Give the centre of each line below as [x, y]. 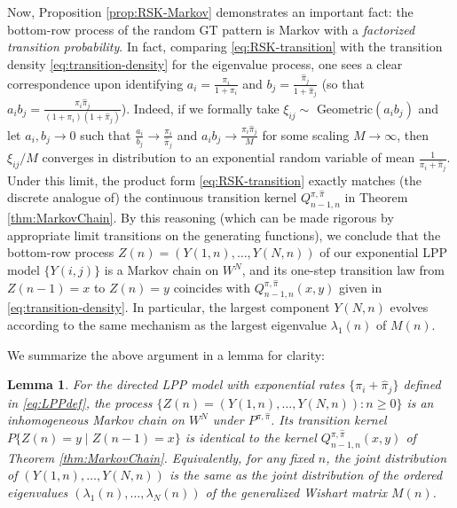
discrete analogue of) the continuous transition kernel [152, 197]
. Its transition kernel [329, 420]
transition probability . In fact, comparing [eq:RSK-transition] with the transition [225, 47]
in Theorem [376, 197]
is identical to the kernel [251, 438]
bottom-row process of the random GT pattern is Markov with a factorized [211, 29]
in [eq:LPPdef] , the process [80, 402]
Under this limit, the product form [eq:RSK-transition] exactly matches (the [214, 180]
